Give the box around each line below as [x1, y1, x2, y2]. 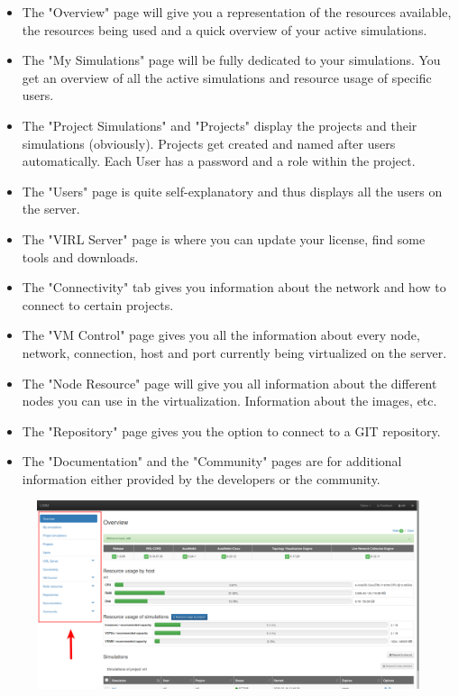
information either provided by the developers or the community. [22, 469, 380, 488]
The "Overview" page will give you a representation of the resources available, [22, 3, 452, 21]
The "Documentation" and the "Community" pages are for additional [22, 452, 402, 471]
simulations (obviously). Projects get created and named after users [22, 133, 396, 152]
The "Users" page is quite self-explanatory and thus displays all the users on [22, 181, 443, 200]
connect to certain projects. [22, 295, 174, 314]
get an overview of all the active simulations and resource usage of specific [22, 68, 432, 87]
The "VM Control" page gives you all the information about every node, [22, 325, 420, 344]
